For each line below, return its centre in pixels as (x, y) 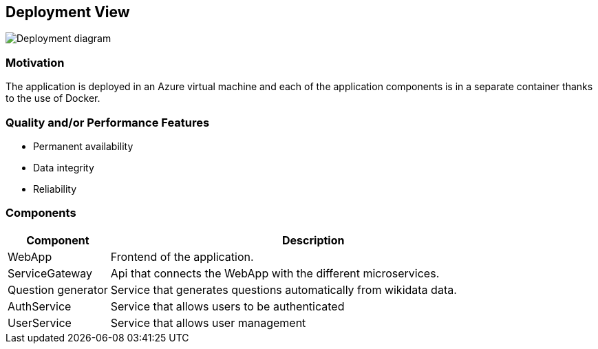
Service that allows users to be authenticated (227, 306)
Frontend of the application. (182, 256)
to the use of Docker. (53, 98)
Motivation (35, 62)
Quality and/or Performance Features (108, 122)
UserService (40, 322)
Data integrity (64, 167)
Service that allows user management (208, 322)
